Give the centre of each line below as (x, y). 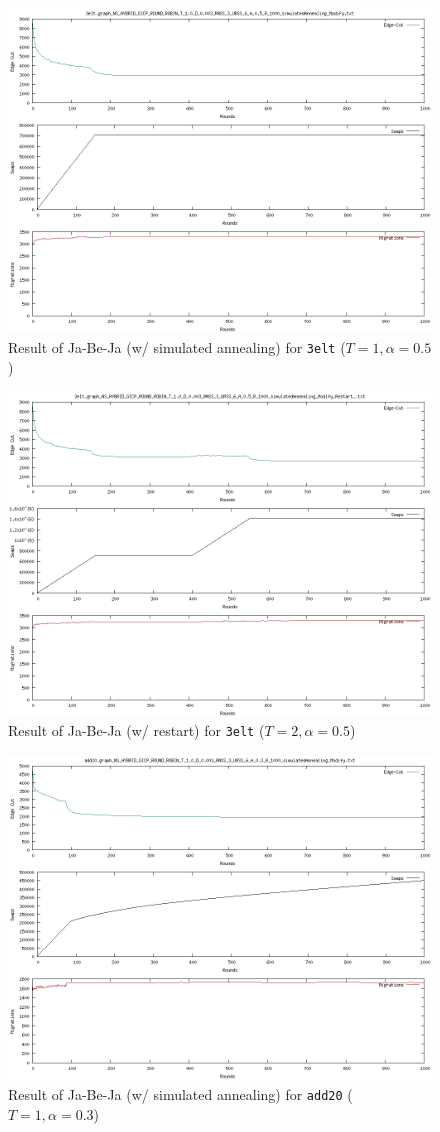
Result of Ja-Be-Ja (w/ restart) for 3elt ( (136, 730)
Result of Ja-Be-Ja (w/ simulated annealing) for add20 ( (180, 1094)
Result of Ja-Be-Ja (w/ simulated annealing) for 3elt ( (177, 347)
